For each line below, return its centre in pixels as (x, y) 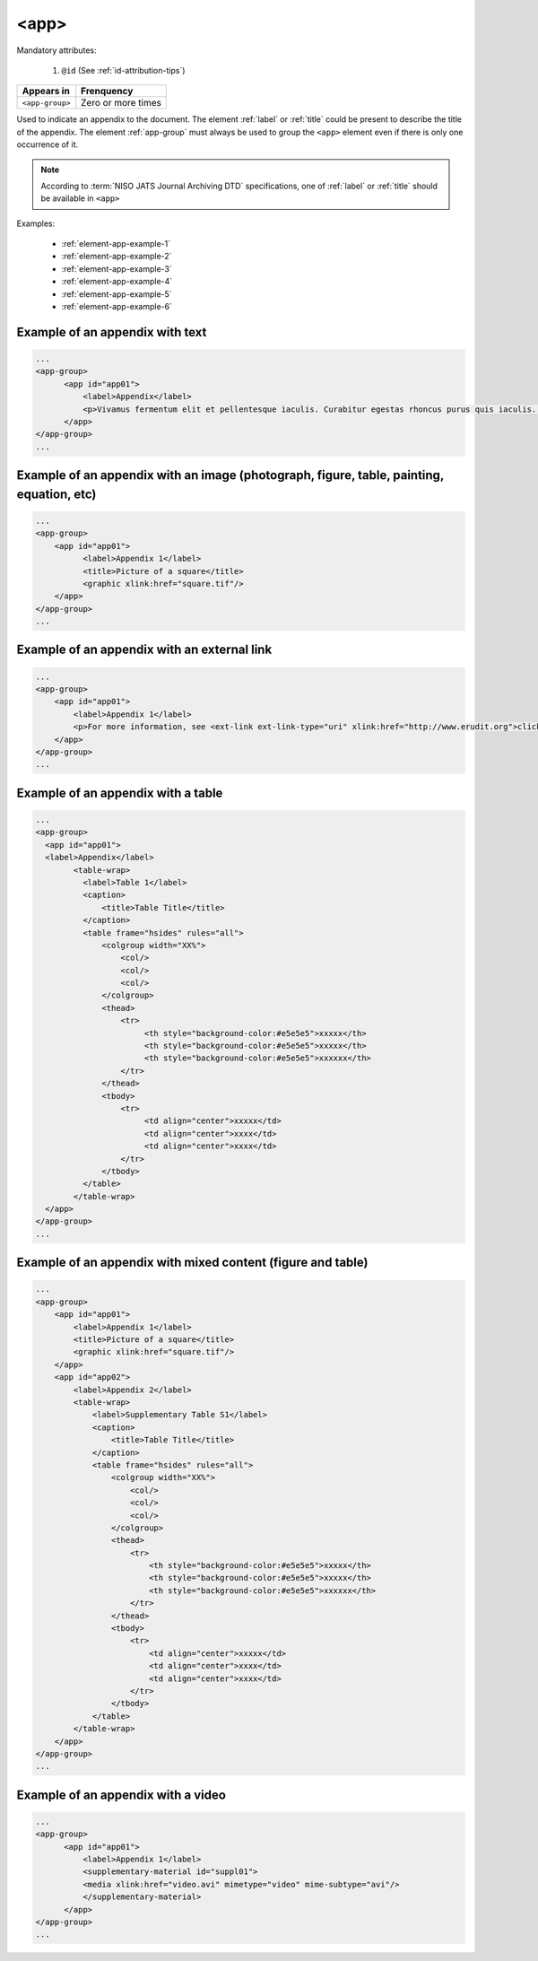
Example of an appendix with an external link (144, 650)
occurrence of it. (48, 144)
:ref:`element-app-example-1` (116, 244)
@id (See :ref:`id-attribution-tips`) (123, 70)
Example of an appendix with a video (121, 1795)
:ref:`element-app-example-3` (117, 268)
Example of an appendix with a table (120, 793)
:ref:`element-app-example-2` (117, 257)
